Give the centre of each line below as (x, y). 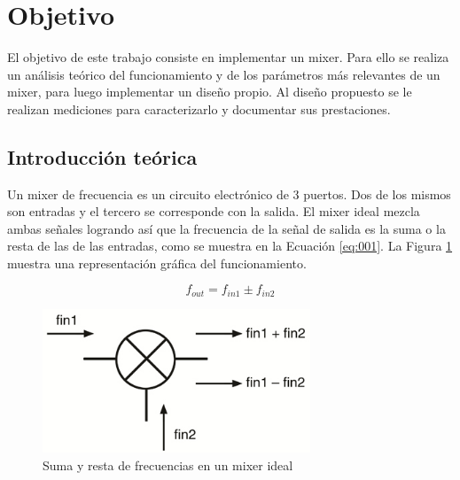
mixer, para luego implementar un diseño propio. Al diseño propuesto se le (210, 92)
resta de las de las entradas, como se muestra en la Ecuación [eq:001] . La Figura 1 (230, 246)
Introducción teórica (102, 156)
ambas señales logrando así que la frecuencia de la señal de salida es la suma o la (226, 228)
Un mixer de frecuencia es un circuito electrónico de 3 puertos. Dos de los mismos (229, 194)
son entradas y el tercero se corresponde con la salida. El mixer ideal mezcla (214, 211)
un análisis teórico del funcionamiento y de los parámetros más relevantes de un (224, 74)
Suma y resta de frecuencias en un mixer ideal (168, 465)
